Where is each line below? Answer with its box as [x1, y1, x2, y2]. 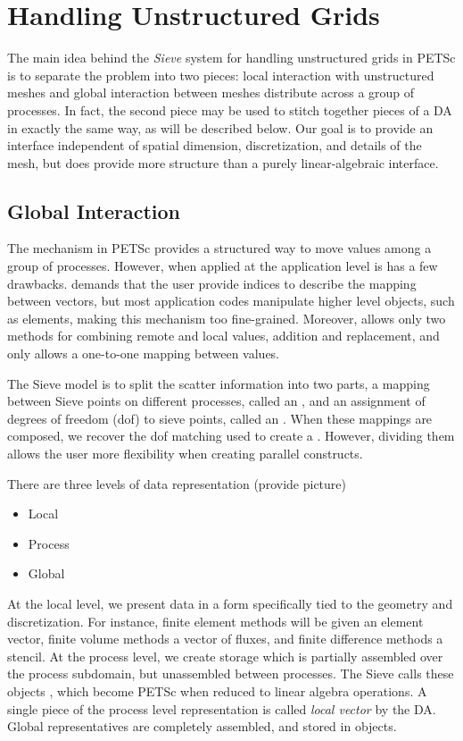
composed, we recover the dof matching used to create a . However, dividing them [7, 426, 455, 445]
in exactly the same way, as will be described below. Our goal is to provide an [7, 118, 434, 137]
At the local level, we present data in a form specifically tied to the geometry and [7, 594, 453, 612]
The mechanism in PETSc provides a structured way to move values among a [7, 239, 432, 257]
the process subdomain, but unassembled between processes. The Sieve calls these [7, 664, 454, 683]
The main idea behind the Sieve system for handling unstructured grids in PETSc [7, 48, 456, 67]
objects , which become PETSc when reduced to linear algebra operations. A [7, 681, 427, 700]
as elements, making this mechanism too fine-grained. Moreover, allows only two [7, 308, 446, 327]
